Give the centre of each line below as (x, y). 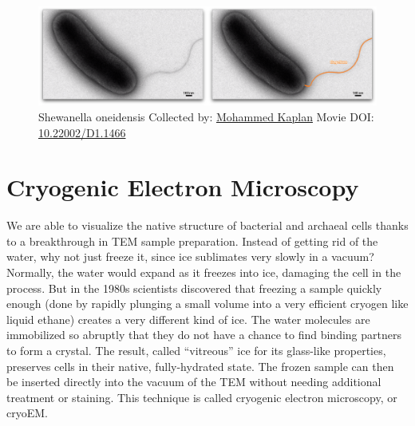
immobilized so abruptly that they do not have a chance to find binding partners (204, 335)
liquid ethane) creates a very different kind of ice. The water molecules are (188, 319)
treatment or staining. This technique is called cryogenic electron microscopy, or (202, 397)
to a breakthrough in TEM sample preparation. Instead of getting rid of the (192, 241)
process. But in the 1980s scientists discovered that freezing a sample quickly (194, 288)
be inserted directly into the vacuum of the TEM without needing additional (194, 382)
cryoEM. (27, 413)
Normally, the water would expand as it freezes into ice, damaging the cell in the (204, 272)
